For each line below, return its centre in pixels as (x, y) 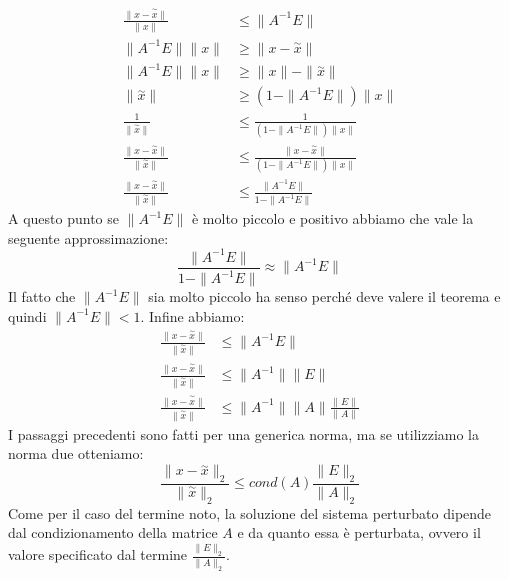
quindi (27, 315)
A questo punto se (63, 218)
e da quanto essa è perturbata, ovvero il (359, 532)
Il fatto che (42, 296)
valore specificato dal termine (98, 554)
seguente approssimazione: (88, 237)
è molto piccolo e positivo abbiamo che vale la (332, 218)
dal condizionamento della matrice (113, 532)
